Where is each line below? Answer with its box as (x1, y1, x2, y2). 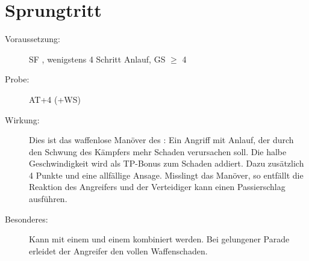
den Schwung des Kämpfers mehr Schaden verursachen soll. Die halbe (29, 145, 287, 158)
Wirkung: (5, 113, 40, 126)
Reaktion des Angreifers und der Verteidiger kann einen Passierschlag (29, 180, 286, 193)
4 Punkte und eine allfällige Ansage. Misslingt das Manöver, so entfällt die (29, 168, 304, 181)
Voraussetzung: (5, 32, 60, 45)
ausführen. (29, 192, 67, 205)
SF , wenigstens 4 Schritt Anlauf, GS (29, 52, 166, 65)
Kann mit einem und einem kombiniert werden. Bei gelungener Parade (29, 233, 290, 245)
